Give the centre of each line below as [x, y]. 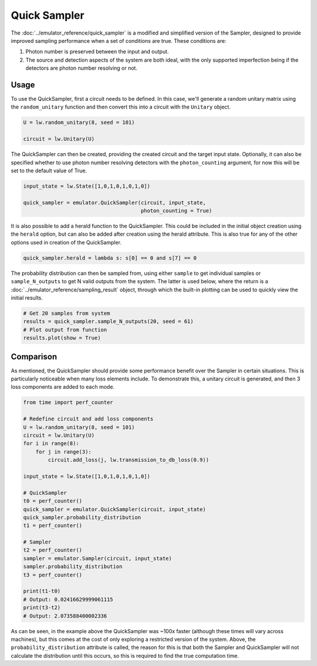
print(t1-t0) [42, 591]
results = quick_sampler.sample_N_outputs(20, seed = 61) [108, 322]
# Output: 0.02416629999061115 [68, 599]
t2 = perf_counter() [53, 550]
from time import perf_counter [68, 402]
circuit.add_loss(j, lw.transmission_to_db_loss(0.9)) [129, 460]
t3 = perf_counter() [53, 575]
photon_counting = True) [176, 211]
